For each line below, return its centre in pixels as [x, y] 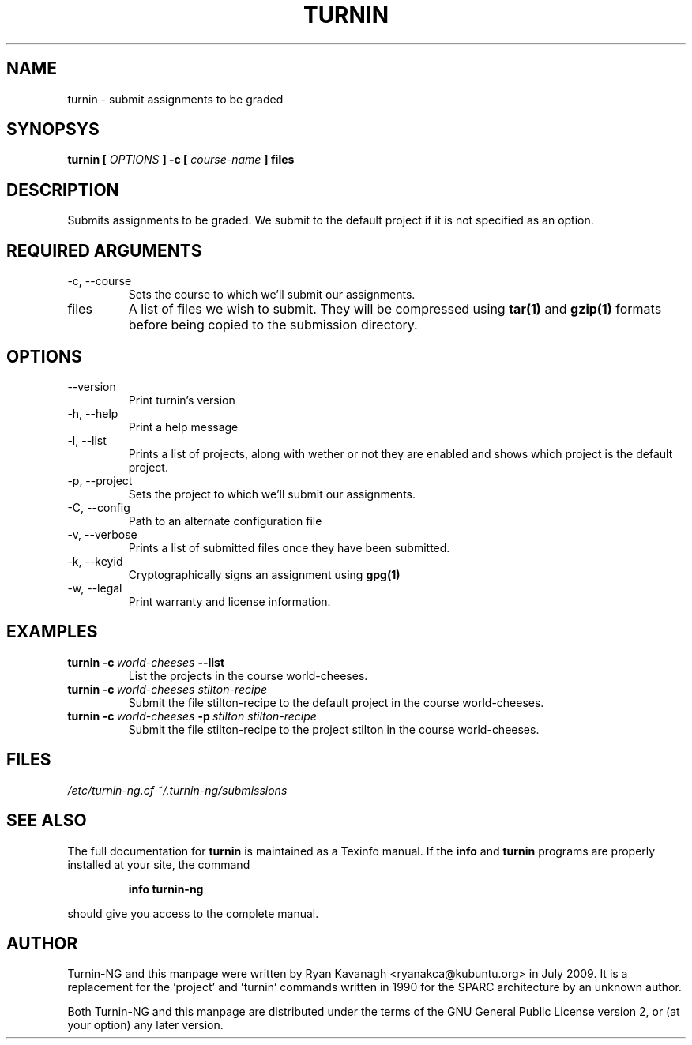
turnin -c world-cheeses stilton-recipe [167, 689]
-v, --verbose [102, 534]
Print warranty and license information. [229, 601]
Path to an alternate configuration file [225, 521]
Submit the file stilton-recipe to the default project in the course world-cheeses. [336, 702]
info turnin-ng [166, 889]
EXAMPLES [52, 632]
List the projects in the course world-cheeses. [248, 675]
